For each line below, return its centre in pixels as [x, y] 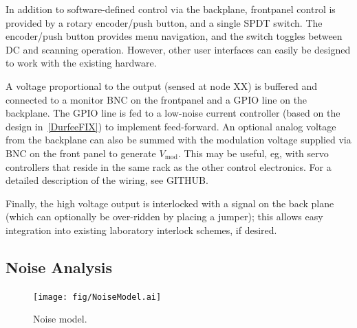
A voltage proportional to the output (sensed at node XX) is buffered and [162, 85]
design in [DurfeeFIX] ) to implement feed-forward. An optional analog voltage [171, 126]
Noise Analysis [59, 267]
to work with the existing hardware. [81, 63]
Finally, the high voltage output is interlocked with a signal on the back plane [170, 203]
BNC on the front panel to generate [81, 153]
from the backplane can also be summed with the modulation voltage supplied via [178, 140]
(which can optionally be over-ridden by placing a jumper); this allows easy [164, 216]
